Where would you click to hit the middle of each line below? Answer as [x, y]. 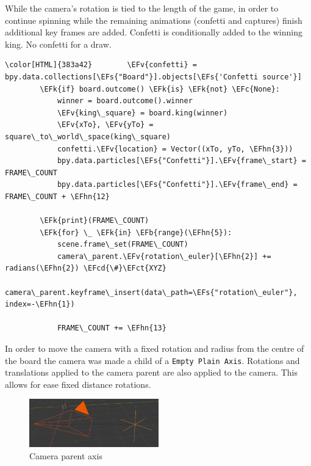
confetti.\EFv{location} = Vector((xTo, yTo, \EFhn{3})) [175, 149]
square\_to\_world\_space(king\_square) [88, 137]
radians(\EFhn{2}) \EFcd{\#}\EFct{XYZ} [86, 268]
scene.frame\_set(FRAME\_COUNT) [123, 245]
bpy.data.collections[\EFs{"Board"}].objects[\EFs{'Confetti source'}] [153, 77]
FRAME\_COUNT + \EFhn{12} [57, 196]
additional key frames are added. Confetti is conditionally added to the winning [154, 32]
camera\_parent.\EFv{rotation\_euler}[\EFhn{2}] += [164, 256]
